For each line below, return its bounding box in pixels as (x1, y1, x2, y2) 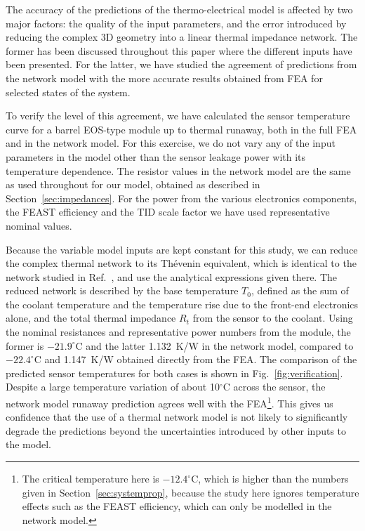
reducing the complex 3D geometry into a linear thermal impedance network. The (6, 29, 358, 44)
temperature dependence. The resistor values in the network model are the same (6, 163, 351, 178)
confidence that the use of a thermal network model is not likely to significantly (6, 409, 348, 424)
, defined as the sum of (251, 283, 349, 298)
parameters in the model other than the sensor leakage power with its (6, 149, 306, 164)
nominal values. (6, 218, 72, 232)
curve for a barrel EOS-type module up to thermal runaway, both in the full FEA (6, 122, 357, 136)
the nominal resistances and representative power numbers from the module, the (6, 324, 351, 339)
